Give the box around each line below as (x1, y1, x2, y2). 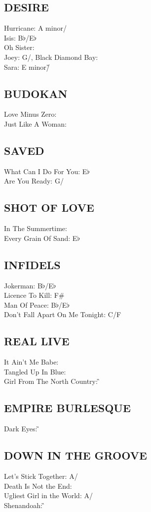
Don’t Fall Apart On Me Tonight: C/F (4, 309, 121, 320)
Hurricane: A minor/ (4, 23, 67, 33)
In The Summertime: (4, 223, 67, 233)
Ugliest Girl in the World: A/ (4, 490, 93, 501)
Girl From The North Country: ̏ (4, 376, 100, 386)
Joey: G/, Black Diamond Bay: (4, 51, 98, 62)
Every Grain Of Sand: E (4, 233, 77, 243)
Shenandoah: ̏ (4, 500, 45, 510)
